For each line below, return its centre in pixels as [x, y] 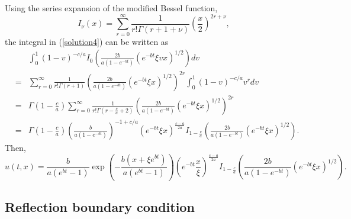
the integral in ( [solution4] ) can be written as [87, 41]
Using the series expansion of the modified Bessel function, [111, 8]
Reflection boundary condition [100, 206]
